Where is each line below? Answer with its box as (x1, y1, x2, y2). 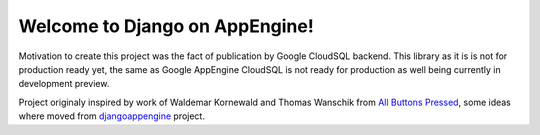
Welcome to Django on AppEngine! (18, 15, 314, 37)
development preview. (18, 78, 110, 90)
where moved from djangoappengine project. (18, 110, 205, 122)
